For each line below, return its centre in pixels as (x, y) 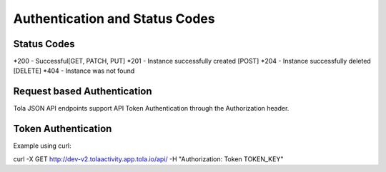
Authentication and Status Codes (114, 19)
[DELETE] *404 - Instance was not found (74, 71)
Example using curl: (42, 146)
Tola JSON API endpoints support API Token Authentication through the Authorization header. (151, 108)
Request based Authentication (83, 92)
